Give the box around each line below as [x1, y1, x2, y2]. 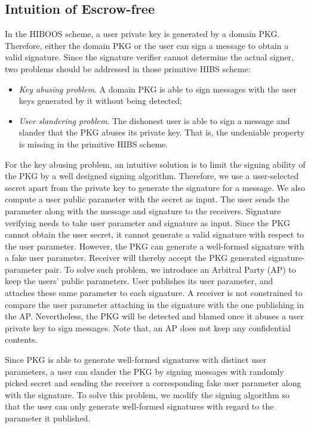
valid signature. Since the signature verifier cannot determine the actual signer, [5, 51, 294, 63]
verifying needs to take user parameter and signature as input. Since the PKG [5, 216, 290, 229]
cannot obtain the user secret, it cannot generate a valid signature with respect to [5, 228, 304, 241]
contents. [5, 333, 38, 346]
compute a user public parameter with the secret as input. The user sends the [5, 193, 290, 205]
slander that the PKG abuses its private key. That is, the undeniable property [19, 126, 304, 138]
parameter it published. [5, 412, 91, 424]
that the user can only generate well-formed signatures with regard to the [5, 400, 274, 412]
